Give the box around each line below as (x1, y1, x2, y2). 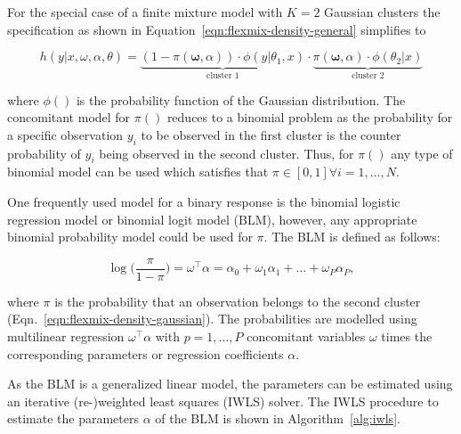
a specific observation (7, 125, 124, 143)
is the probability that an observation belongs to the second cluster (54, 291, 421, 310)
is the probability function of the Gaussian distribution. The (76, 90, 406, 109)
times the (381, 327, 433, 346)
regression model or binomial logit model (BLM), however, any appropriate (7, 209, 417, 228)
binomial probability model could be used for (7, 227, 253, 246)
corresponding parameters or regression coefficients (7, 344, 284, 363)
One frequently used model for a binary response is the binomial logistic (7, 192, 400, 210)
